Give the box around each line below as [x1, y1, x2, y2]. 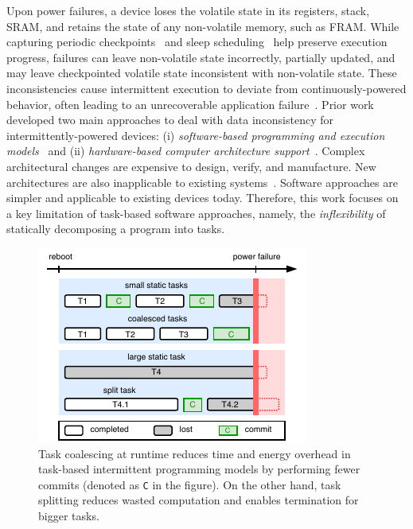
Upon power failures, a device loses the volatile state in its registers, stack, [6, 2, 370, 18]
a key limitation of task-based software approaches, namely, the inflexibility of [6, 204, 386, 221]
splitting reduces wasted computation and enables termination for [38, 492, 359, 508]
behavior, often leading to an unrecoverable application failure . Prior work [6, 95, 374, 112]
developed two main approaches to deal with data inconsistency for [6, 111, 333, 128]
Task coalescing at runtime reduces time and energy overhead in [38, 445, 351, 461]
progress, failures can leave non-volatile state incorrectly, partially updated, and [6, 49, 395, 65]
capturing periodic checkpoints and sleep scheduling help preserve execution [6, 33, 388, 50]
